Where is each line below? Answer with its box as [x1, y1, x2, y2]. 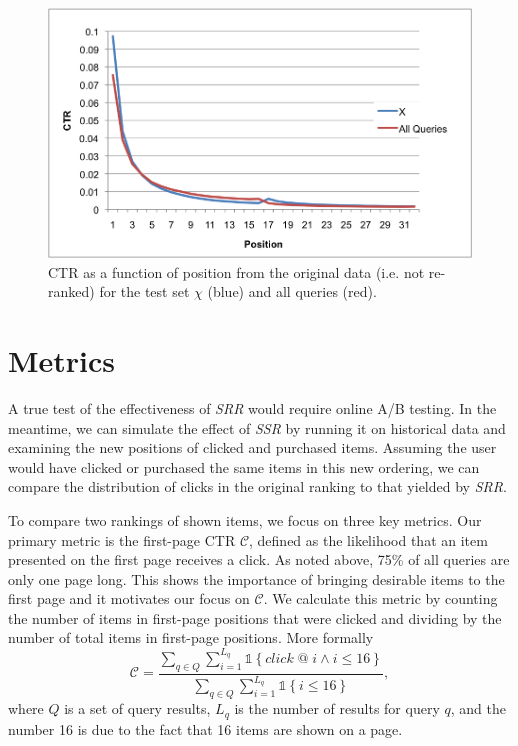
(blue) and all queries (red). [207, 281, 377, 302]
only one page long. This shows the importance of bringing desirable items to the [8, 568, 505, 589]
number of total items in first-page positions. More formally [8, 627, 374, 648]
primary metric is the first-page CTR [8, 529, 236, 550]
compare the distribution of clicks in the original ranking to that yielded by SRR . [8, 476, 507, 497]
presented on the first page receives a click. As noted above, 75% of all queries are [8, 549, 510, 570]
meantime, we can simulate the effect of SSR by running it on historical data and [8, 417, 506, 438]
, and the [450, 698, 506, 719]
